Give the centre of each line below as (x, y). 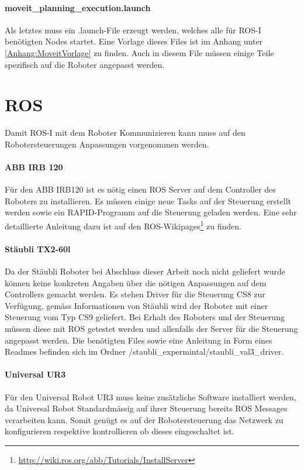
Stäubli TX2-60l (38, 248)
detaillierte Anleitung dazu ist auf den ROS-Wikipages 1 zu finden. (123, 225)
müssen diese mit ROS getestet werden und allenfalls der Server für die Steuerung (151, 329)
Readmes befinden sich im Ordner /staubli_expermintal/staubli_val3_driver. (144, 351)
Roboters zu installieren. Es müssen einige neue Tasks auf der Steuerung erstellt (148, 200)
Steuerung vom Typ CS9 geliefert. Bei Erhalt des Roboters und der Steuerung (145, 317)
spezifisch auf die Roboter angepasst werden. (85, 64)
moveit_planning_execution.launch (78, 7)
